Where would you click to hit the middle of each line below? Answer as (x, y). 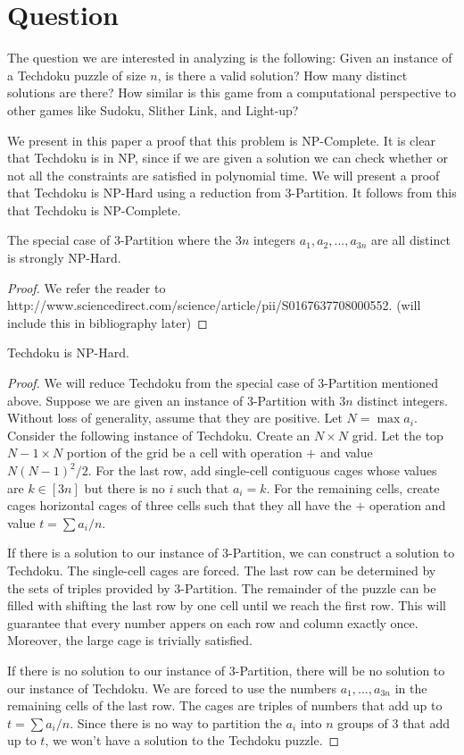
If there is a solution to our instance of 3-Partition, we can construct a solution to (231, 553)
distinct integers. (402, 400)
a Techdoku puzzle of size (77, 75)
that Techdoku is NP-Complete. (94, 210)
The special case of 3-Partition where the (120, 240)
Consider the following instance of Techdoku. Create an (159, 435)
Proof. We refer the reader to (87, 287)
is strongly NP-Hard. (64, 258)
